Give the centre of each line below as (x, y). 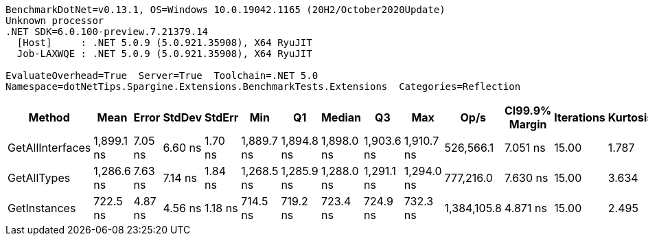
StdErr (222, 117)
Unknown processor (55, 21)
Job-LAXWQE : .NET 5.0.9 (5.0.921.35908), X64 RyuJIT (164, 54)
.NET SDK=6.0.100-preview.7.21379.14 (107, 32)
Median (341, 117)
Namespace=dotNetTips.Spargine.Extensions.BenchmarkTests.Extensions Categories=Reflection (263, 87)
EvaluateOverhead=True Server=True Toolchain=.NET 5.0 (162, 76)
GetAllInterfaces (49, 148)
